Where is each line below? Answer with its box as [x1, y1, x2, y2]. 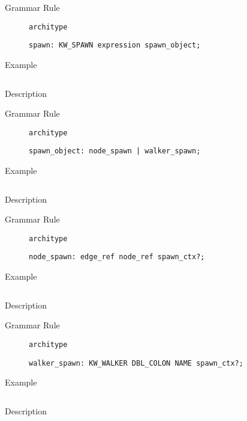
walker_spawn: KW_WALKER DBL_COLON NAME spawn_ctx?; [29, 358, 243, 367]
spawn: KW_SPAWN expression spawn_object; [29, 41, 201, 50]
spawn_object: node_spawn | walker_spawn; [29, 147, 201, 156]
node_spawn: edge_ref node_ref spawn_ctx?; [29, 253, 205, 262]
